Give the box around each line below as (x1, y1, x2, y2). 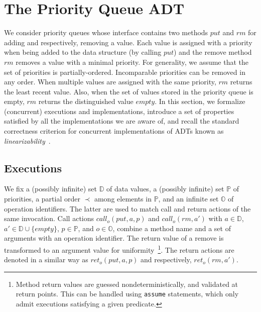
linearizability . (4, 135, 51, 146)
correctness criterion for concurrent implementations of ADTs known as (4, 126, 224, 136)
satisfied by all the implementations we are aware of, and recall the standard (4, 116, 239, 126)
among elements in (94, 193, 152, 204)
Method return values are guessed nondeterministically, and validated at (16, 278, 238, 289)
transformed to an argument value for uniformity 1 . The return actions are (4, 243, 234, 255)
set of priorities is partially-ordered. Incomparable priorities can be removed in (4, 66, 245, 77)
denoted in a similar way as (4, 254, 88, 265)
